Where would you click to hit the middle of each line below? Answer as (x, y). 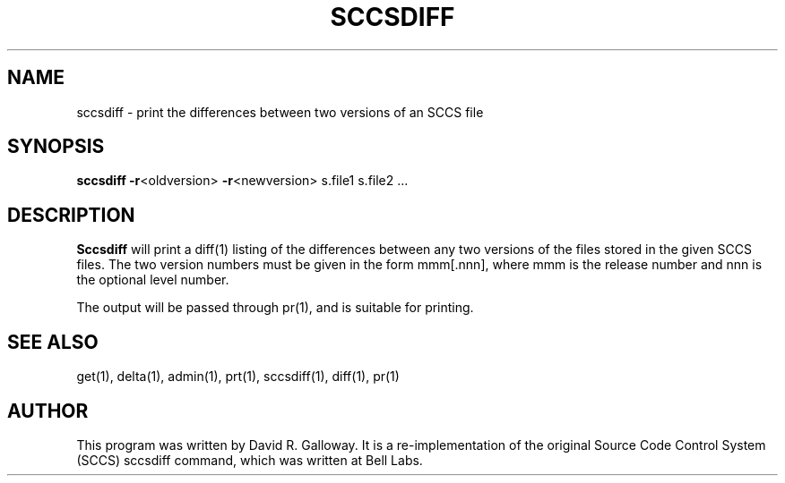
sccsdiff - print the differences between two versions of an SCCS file (280, 112)
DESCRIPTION (71, 215)
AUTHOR (48, 411)
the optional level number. (153, 280)
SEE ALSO (53, 342)
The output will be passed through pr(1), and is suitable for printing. (275, 308)
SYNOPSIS (56, 147)
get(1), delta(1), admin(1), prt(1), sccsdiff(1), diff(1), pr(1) (238, 377)
